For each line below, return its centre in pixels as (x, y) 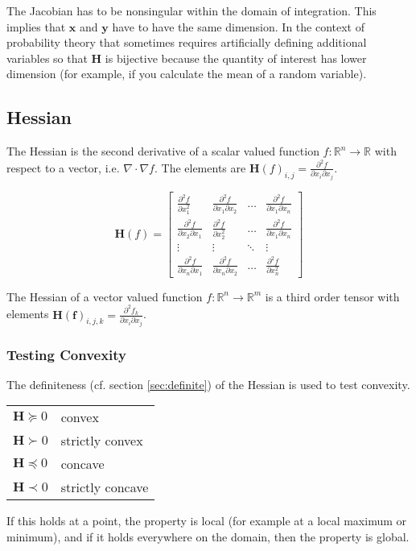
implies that (36, 26)
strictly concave (105, 487)
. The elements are (200, 167)
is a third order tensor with (332, 296)
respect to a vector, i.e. (63, 167)
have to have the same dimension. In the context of (238, 26)
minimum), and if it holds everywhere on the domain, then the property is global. (208, 537)
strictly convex (102, 441)
